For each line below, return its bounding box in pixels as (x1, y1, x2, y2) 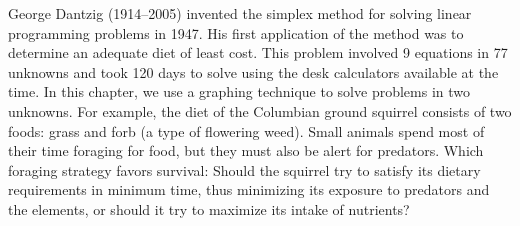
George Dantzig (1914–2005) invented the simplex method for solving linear (8, 3, 472, 23)
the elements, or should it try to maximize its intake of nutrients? (8, 198, 410, 219)
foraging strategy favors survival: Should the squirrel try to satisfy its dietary (8, 159, 481, 180)
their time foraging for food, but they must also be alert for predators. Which (8, 140, 484, 161)
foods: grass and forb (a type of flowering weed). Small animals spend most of (8, 120, 485, 141)
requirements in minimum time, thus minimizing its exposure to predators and (8, 179, 490, 200)
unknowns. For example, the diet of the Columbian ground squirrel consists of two (8, 100, 512, 121)
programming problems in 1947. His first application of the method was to (8, 22, 464, 43)
